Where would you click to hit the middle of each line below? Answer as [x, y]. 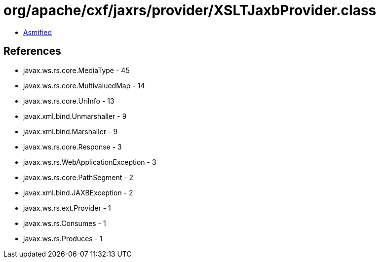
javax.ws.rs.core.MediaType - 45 [76, 70]
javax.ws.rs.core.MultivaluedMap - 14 [84, 85]
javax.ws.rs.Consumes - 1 [65, 223]
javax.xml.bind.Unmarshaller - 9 [75, 116]
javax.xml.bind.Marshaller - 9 [71, 131]
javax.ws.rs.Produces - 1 [63, 238]
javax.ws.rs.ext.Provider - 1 [67, 208]
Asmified [38, 32]
